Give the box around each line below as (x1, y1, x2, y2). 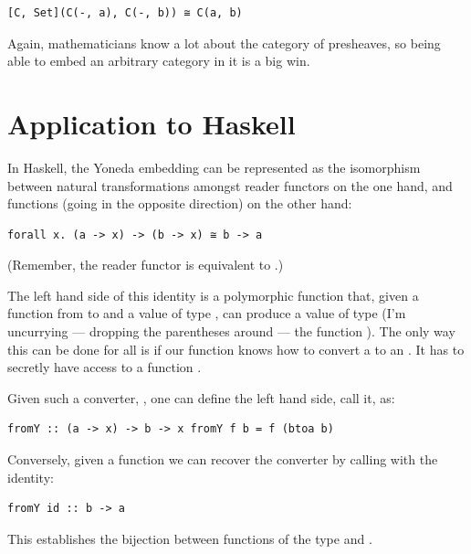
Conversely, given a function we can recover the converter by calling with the (7, 450, 438, 469)
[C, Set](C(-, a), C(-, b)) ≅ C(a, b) (7, 6, 243, 19)
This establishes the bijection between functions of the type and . (7, 528, 372, 548)
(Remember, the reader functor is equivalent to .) (7, 255, 284, 274)
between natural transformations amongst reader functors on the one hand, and (7, 176, 453, 195)
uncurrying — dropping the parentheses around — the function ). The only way (7, 322, 455, 341)
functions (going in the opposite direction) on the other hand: (7, 194, 352, 213)
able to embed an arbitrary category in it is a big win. (7, 51, 310, 70)
